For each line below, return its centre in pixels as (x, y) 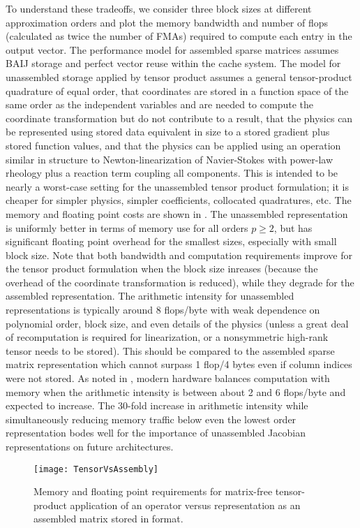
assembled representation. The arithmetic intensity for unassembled (150, 296)
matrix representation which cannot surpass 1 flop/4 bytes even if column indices (179, 364)
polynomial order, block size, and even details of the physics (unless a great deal (177, 323)
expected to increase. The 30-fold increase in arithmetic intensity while (157, 405)
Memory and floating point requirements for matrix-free (153, 491)
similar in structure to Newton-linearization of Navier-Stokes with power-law (170, 159)
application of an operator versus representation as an (185, 505)
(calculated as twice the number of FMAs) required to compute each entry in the (179, 36)
